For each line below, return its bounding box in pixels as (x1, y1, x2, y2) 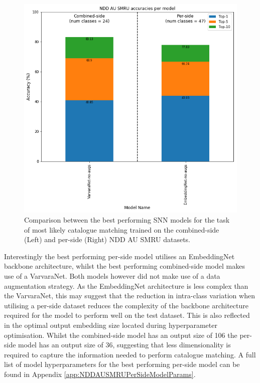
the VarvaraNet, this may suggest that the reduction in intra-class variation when (4, 290, 255, 301)
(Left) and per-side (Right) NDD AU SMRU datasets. (24, 234, 191, 245)
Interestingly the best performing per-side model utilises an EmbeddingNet (4, 251, 235, 261)
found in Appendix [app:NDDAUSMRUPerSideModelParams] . (4, 368, 196, 379)
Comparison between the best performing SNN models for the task (24, 215, 230, 225)
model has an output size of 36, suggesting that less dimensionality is (18, 339, 231, 350)
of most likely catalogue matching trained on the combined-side (24, 224, 219, 235)
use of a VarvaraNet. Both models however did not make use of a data (4, 271, 220, 281)
